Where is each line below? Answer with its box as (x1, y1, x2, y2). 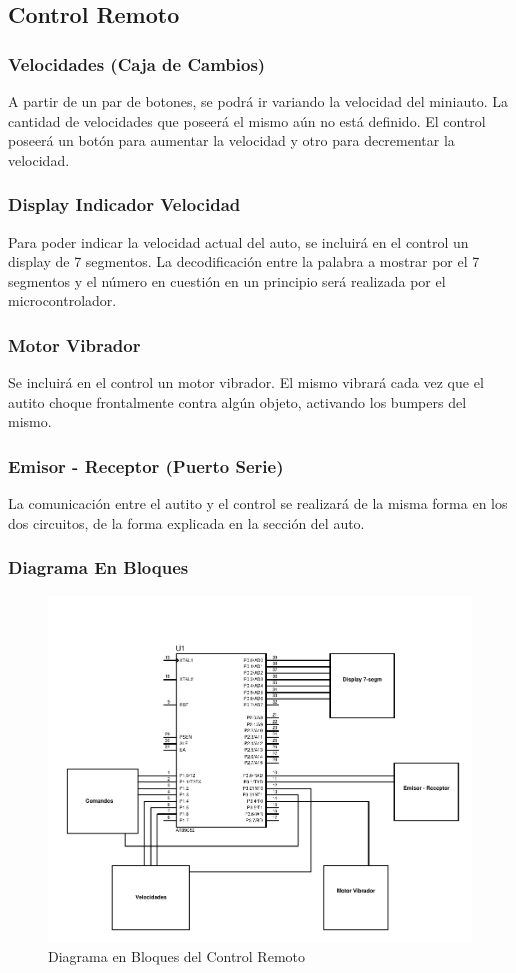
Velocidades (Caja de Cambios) (8, 51, 266, 76)
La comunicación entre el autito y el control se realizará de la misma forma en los (8, 493, 508, 514)
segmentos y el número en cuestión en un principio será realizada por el (8, 270, 446, 291)
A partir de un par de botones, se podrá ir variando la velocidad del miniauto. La (8, 91, 508, 111)
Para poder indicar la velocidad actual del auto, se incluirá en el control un (8, 231, 469, 252)
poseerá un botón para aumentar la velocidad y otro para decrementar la (8, 130, 455, 151)
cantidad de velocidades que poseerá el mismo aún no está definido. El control (8, 110, 486, 131)
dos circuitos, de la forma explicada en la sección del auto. (8, 512, 365, 533)
